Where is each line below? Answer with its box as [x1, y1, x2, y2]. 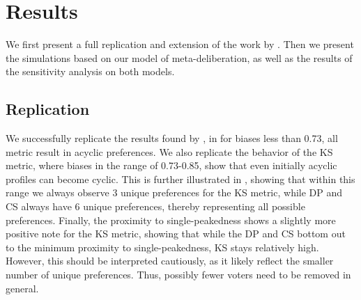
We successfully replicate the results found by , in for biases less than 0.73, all [6, 131, 338, 145]
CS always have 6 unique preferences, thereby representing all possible [6, 199, 305, 214]
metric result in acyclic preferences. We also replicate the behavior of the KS [6, 144, 333, 159]
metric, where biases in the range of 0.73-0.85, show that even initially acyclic [6, 158, 337, 173]
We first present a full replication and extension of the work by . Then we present [6, 37, 354, 52]
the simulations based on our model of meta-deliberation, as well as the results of [6, 50, 353, 65]
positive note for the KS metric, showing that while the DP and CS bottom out [6, 226, 346, 241]
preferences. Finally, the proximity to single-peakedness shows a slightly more [6, 212, 336, 227]
